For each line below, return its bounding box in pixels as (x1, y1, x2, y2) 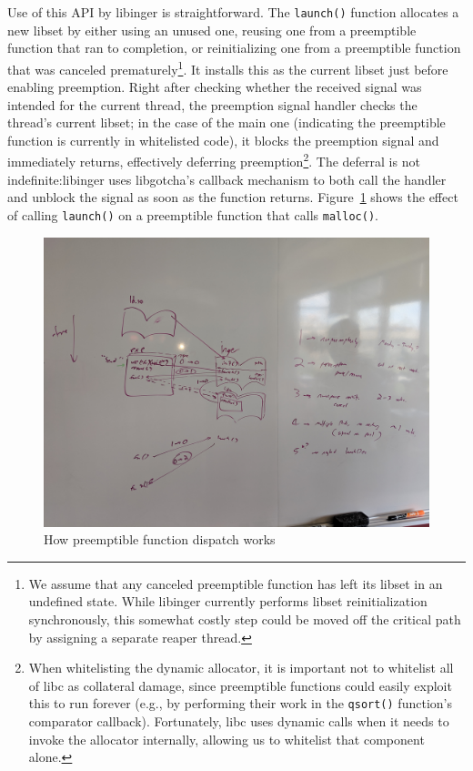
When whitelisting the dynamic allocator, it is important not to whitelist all (28, 658, 454, 677)
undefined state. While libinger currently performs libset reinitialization (28, 592, 428, 611)
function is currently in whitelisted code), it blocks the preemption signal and (7, 130, 439, 149)
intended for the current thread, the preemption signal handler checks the (7, 95, 418, 114)
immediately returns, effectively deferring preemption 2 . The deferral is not (7, 149, 420, 171)
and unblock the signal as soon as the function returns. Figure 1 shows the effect (7, 188, 458, 207)
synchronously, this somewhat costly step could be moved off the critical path (28, 609, 461, 628)
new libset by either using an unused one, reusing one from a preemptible (7, 20, 417, 39)
